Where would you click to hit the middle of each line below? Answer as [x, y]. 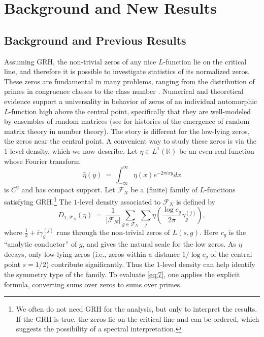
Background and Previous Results [95, 40]
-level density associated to [119, 201]
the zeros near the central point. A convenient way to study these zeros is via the [130, 141]
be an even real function [217, 150]
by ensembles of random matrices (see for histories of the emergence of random [127, 121]
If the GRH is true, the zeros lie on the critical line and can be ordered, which [138, 318]
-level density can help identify [208, 264]
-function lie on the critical [205, 61]
